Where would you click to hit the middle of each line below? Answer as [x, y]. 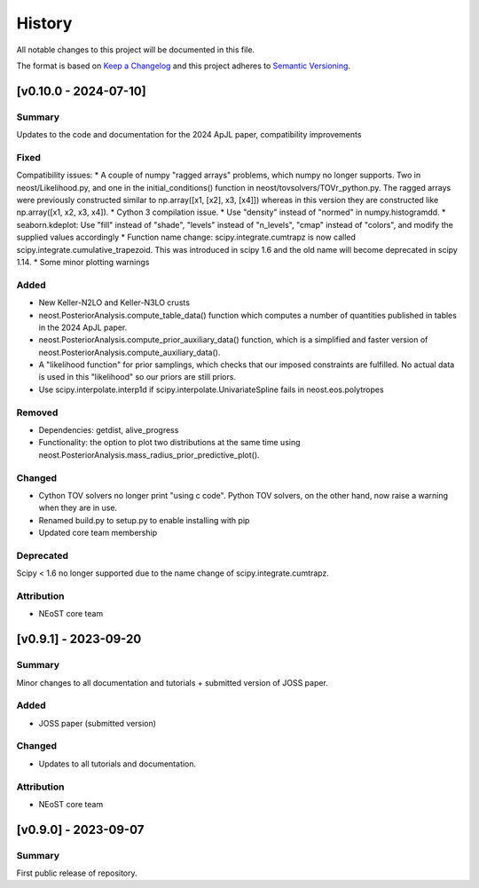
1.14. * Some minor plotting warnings [83, 262]
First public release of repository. [77, 873]
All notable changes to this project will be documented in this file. [136, 50]
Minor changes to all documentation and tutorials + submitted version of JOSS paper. [172, 682]
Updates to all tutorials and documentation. [118, 764]
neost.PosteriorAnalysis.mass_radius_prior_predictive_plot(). [149, 455]
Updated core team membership [98, 533]
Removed [37, 413]
